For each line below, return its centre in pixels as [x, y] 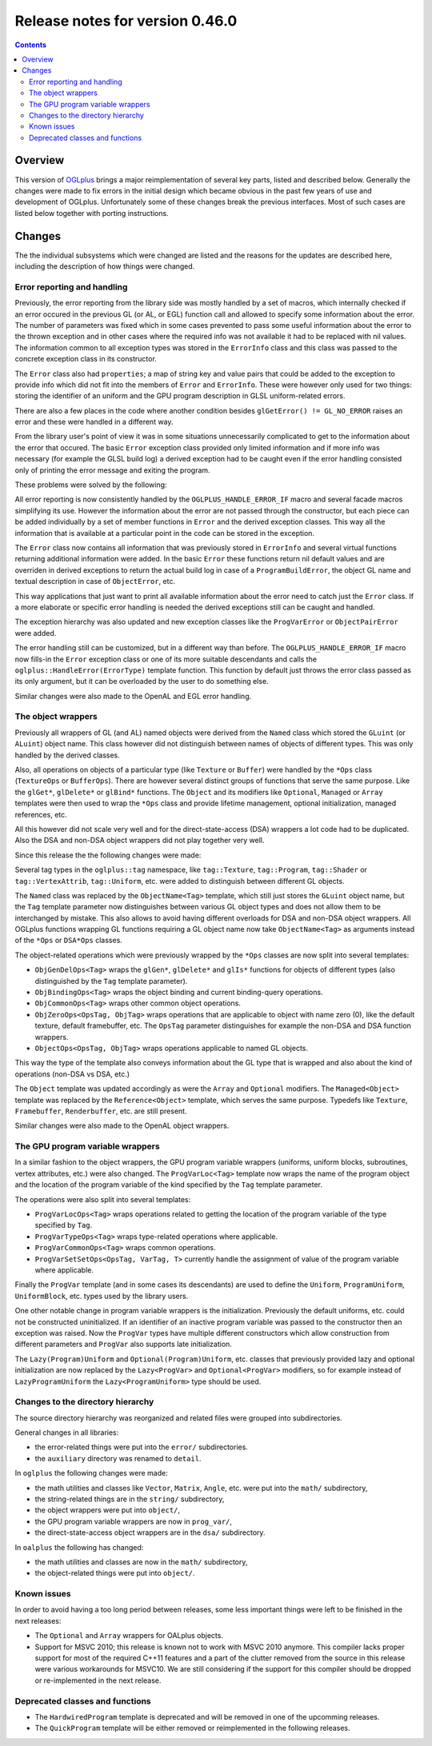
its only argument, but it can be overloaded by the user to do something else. [142, 681]
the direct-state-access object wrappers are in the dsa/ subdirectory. [150, 1532]
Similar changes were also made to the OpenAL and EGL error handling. [133, 696]
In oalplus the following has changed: [79, 1547]
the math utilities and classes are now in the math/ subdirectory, [141, 1562]
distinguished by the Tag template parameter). [111, 981]
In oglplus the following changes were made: [91, 1473]
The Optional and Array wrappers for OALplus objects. [129, 1636]
